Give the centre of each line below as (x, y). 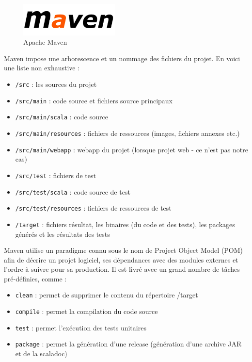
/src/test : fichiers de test (55, 175)
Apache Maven (45, 42)
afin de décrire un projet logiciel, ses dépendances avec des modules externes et (121, 259)
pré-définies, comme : (35, 278)
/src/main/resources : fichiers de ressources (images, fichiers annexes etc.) (127, 133)
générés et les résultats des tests (63, 234)
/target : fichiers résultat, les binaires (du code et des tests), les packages (125, 224)
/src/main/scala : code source (62, 117)
